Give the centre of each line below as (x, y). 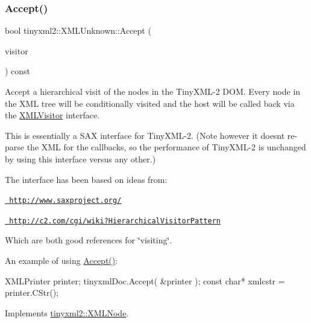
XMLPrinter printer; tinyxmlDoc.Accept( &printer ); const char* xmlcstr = (145, 280)
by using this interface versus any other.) (80, 158)
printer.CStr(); (32, 293)
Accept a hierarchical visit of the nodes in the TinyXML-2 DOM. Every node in (153, 91)
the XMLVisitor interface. (52, 115)
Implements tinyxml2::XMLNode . (67, 312)
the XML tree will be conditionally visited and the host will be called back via (150, 103)
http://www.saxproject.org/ (65, 201)
